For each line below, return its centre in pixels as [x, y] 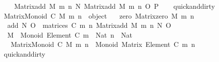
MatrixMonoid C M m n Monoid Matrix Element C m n [103, 44]
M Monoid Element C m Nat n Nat [70, 34]
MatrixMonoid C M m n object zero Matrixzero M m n [99, 15]
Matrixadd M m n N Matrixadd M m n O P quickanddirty [114, 6]
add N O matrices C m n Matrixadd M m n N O [89, 25]
